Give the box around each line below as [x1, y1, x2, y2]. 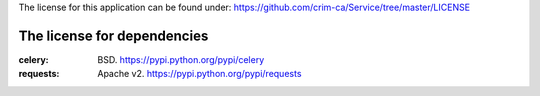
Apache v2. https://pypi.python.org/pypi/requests [97, 68, 302, 80]
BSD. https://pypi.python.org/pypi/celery [97, 53, 265, 65]
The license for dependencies [18, 27, 209, 44]
